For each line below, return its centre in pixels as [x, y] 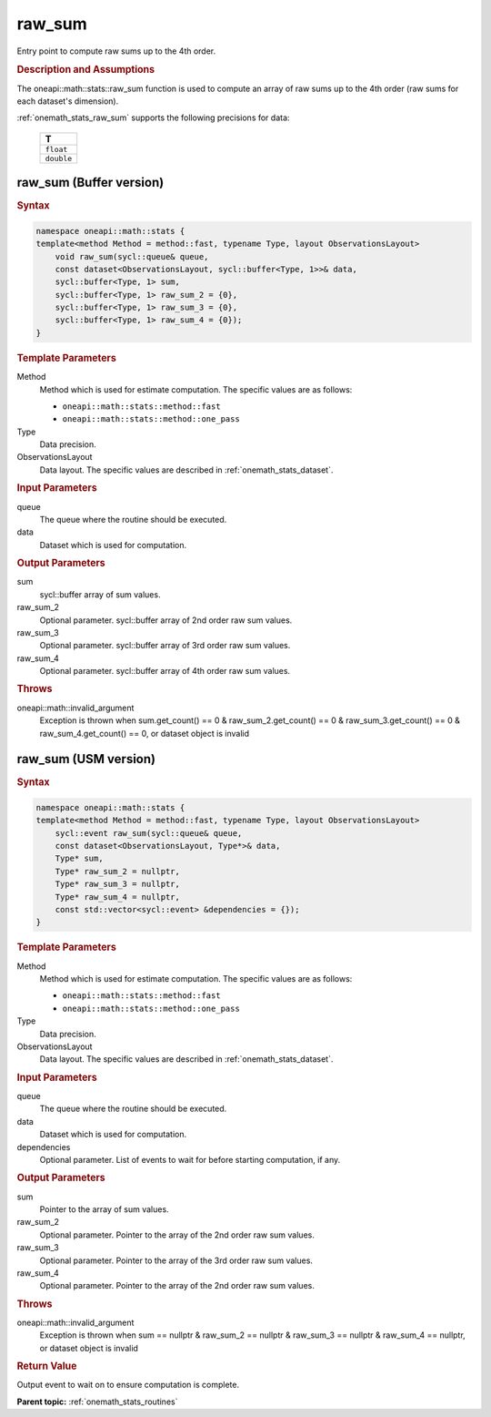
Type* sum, [79, 859]
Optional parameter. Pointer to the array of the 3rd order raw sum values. [176, 1260]
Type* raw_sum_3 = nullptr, [118, 884]
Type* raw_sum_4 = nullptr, [118, 897]
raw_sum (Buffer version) [90, 183]
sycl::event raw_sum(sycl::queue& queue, [149, 833]
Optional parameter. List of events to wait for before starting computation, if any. [190, 1160]
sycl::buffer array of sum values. [100, 594]
